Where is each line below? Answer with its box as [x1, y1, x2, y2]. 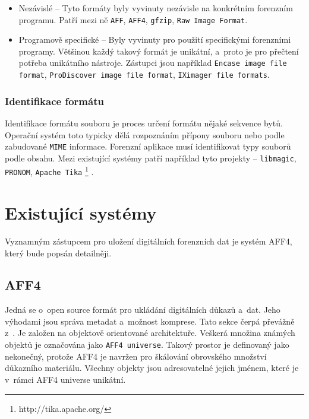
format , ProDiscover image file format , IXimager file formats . [18, 68, 270, 81]
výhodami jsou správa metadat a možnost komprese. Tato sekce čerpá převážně [5, 315, 295, 327]
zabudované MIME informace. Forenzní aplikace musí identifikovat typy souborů [5, 140, 291, 153]
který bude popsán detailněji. [5, 246, 112, 259]
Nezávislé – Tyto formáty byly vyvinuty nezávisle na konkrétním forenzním [18, 2, 293, 14]
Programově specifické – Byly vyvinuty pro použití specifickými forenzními [18, 33, 291, 46]
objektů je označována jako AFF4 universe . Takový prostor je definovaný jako [5, 338, 289, 351]
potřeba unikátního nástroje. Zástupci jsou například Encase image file [18, 56, 287, 69]
